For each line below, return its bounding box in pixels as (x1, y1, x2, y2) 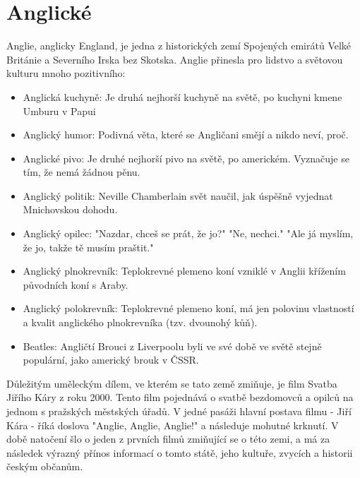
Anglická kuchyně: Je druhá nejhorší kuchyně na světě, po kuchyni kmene (23, 89, 342, 104)
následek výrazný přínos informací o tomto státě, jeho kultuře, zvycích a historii (6, 445, 353, 460)
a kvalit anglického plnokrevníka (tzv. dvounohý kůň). (23, 315, 258, 330)
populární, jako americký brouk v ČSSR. (23, 352, 199, 367)
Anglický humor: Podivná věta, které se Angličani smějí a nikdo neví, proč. (23, 127, 349, 142)
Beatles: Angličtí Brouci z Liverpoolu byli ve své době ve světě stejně (23, 338, 322, 353)
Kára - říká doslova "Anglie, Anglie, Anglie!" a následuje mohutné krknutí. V (6, 417, 339, 432)
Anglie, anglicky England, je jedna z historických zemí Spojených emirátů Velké (6, 38, 352, 53)
